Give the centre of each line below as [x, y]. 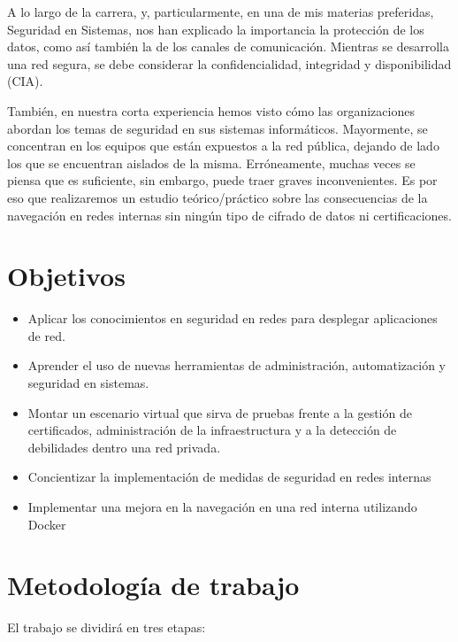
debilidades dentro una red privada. [124, 447]
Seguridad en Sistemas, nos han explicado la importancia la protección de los [216, 29]
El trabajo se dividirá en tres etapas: [107, 627]
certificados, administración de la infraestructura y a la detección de [212, 430]
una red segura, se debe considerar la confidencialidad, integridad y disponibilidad [229, 63]
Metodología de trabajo [153, 585]
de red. [46, 335]
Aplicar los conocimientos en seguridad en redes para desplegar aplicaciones [233, 318]
